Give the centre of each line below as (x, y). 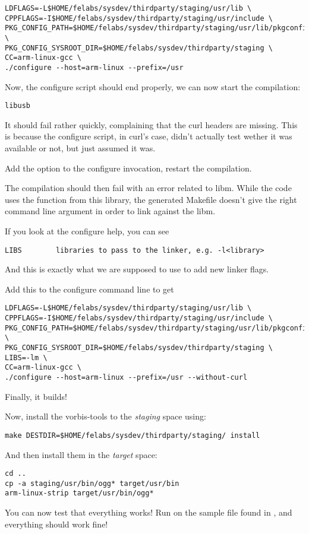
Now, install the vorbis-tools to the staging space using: (105, 416)
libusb (18, 106)
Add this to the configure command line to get (89, 289)
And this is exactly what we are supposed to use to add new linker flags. (137, 269)
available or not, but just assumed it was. (80, 148)
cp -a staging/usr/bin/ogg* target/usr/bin (92, 483)
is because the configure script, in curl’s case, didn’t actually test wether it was (149, 136)
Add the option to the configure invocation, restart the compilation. (128, 168)
